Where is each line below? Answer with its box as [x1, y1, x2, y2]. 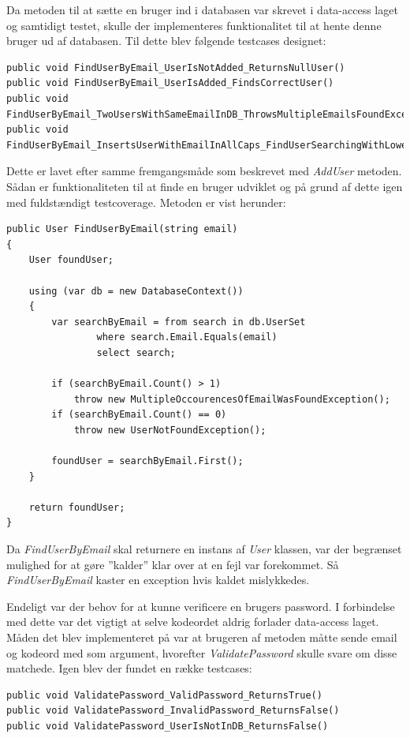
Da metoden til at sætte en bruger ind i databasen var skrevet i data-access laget [6, 2, 398, 17]
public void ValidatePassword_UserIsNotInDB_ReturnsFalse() [6, 720, 329, 732]
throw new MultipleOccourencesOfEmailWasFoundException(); [73, 393, 390, 405]
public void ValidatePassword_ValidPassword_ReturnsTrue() [6, 689, 322, 701]
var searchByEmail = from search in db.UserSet [51, 316, 306, 328]
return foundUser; [28, 501, 125, 513]
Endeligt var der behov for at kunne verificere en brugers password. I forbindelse [6, 598, 395, 614]
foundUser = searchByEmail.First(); [51, 455, 244, 467]
